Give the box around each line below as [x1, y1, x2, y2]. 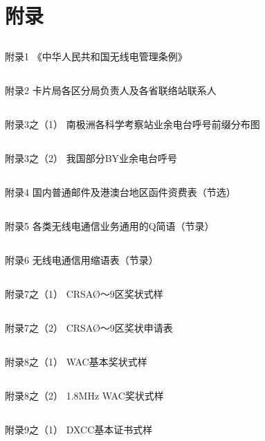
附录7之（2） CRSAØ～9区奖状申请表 [5, 320, 173, 334]
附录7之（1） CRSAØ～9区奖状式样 [5, 286, 163, 300]
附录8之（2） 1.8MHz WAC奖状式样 [5, 388, 164, 402]
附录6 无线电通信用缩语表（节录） [5, 252, 158, 267]
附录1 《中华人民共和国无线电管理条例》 [5, 48, 188, 63]
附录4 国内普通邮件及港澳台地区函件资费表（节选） [5, 184, 236, 199]
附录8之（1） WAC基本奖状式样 [5, 354, 147, 368]
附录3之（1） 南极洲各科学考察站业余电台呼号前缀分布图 [5, 116, 260, 131]
